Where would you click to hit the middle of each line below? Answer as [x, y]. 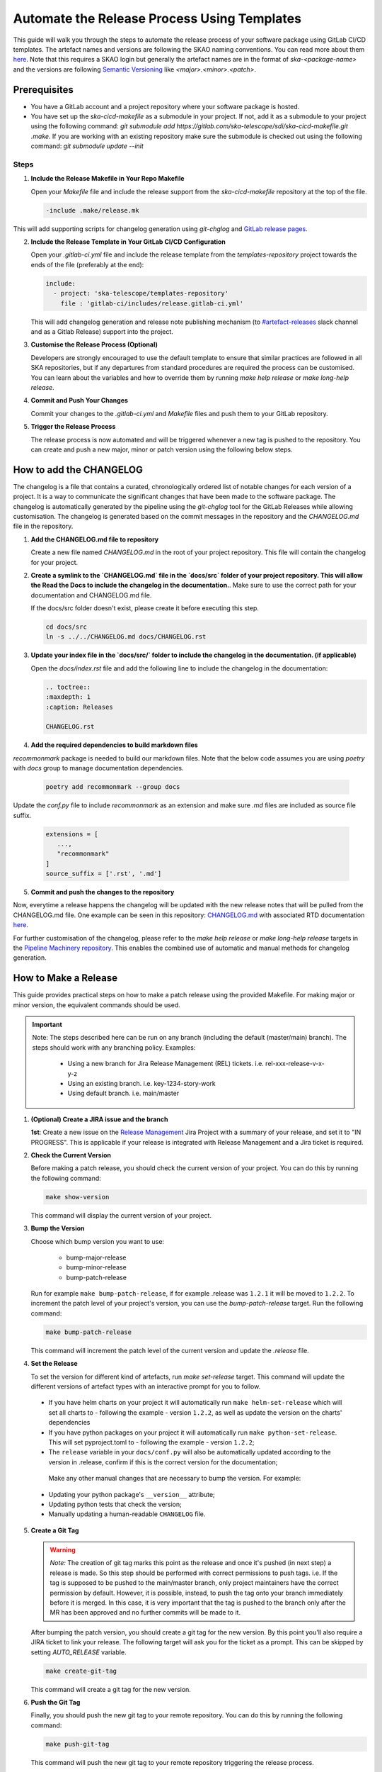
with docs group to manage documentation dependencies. [98, 768]
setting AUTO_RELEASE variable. [79, 1652]
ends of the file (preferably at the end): [87, 264]
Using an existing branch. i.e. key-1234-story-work [141, 1084]
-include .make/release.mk [92, 210]
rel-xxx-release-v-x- [295, 1064]
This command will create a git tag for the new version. [111, 1689]
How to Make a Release [65, 978]
